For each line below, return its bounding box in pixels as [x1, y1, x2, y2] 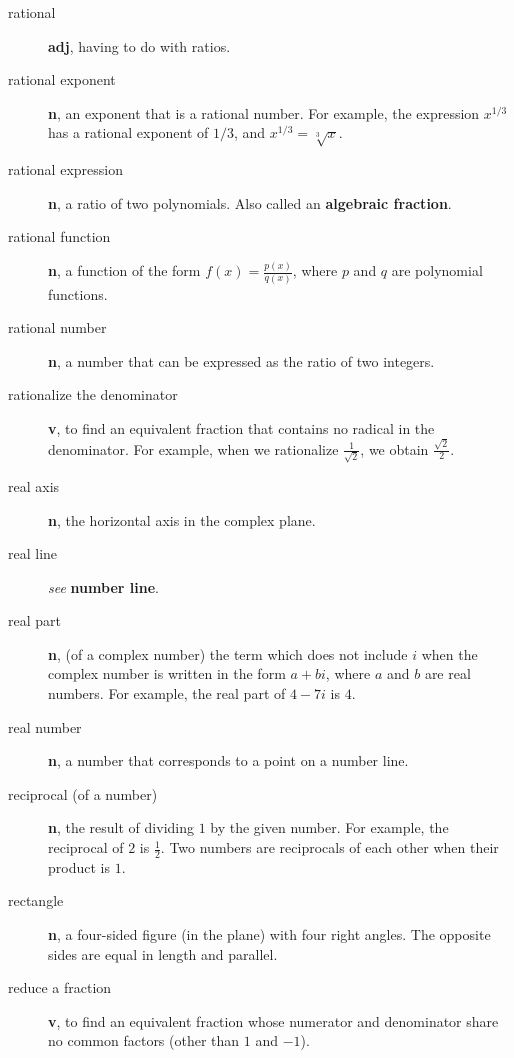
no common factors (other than [48, 1030, 240, 1051]
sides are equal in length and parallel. [48, 943, 278, 964]
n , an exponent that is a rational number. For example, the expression [48, 102, 480, 123]
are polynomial [391, 260, 483, 281]
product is [48, 856, 110, 877]
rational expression [8, 159, 123, 180]
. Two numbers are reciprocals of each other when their [160, 837, 499, 858]
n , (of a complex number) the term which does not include [48, 643, 408, 664]
